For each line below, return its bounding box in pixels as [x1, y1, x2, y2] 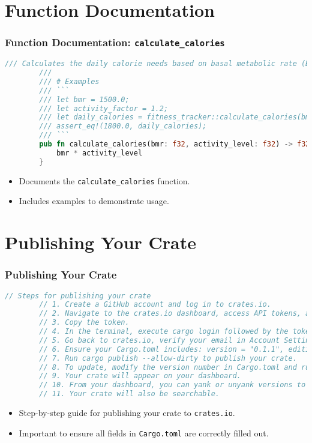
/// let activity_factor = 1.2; [39, 104, 169, 113]
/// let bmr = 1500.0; [39, 95, 130, 104]
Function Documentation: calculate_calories [5, 35, 225, 50]
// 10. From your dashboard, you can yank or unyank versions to [39, 381, 306, 390]
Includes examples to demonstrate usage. [19, 194, 169, 207]
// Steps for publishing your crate [5, 291, 151, 300]
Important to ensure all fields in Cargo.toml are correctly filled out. [19, 426, 269, 439]
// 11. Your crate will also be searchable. [39, 390, 220, 399]
